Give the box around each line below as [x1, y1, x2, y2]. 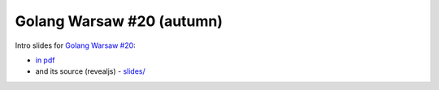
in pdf [35, 55, 55, 65]
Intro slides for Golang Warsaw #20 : [15, 41, 136, 50]
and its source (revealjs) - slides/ [35, 66, 146, 76]
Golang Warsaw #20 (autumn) [15, 12, 224, 30]
